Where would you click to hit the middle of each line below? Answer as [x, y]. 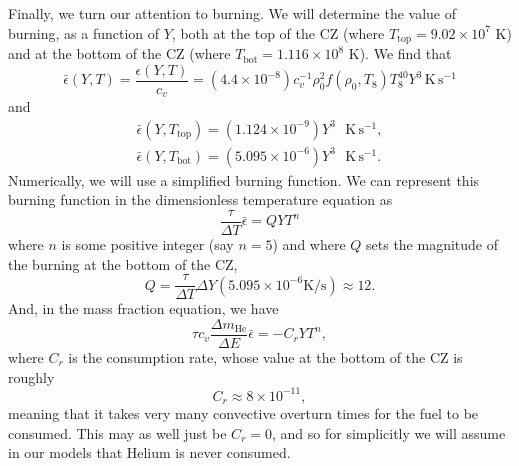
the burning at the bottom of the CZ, [123, 263]
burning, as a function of [84, 32]
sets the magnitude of [432, 244]
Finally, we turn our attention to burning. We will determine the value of [232, 13]
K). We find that [400, 53]
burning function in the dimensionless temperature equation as [200, 199]
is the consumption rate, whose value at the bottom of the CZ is [265, 356]
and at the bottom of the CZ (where [119, 53]
